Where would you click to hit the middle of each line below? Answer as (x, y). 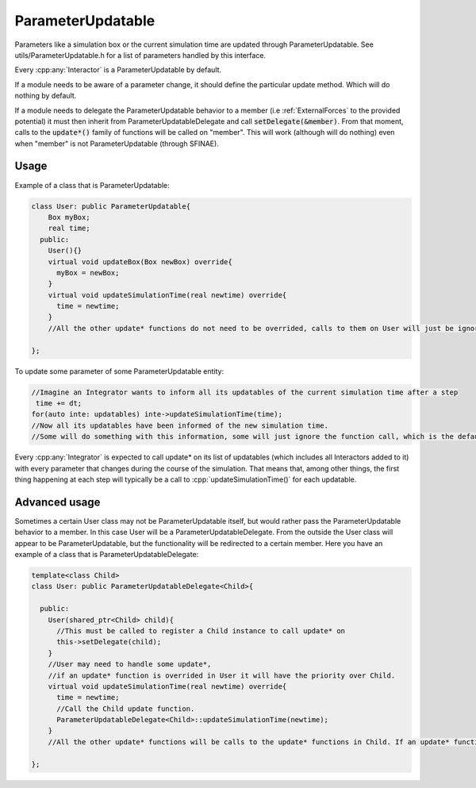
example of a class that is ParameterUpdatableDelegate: (107, 555)
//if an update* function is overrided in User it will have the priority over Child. (222, 675)
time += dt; (59, 404)
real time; (69, 229)
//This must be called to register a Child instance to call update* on (201, 630)
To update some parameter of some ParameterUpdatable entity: (119, 371)
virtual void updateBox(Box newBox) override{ (140, 261)
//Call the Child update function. (126, 709)
